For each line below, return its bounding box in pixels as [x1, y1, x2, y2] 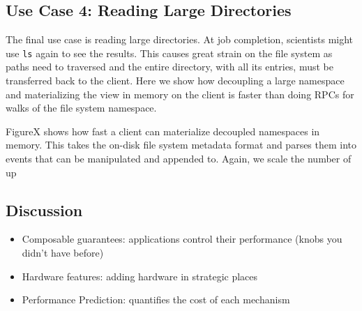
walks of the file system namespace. [6, 100, 157, 115]
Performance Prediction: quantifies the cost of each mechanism [22, 292, 290, 307]
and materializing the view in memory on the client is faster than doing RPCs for [6, 86, 354, 101]
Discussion [6, 199, 83, 220]
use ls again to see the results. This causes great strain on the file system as [6, 45, 333, 60]
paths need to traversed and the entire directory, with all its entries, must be [6, 59, 333, 74]
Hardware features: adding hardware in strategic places [22, 268, 258, 283]
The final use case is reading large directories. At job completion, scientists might [6, 32, 354, 47]
